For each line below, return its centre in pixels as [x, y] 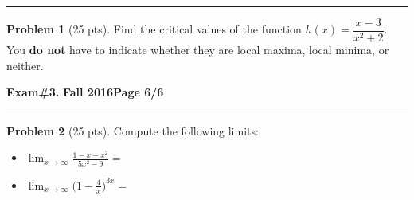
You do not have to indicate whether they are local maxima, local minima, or [198, 50]
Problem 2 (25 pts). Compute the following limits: [133, 130]
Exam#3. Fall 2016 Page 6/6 [85, 92]
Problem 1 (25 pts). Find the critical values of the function [154, 29]
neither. [25, 65]
